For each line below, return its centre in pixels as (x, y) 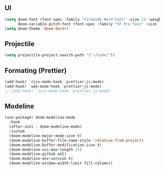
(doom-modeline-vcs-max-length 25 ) (46, 149)
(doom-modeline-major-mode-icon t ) (46, 136)
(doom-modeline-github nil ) (38, 154)
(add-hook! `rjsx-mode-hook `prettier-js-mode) (54, 82)
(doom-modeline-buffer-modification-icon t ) (55, 145)
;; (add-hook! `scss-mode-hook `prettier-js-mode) (58, 91)
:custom (17, 131)
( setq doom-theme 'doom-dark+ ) (37, 28)
